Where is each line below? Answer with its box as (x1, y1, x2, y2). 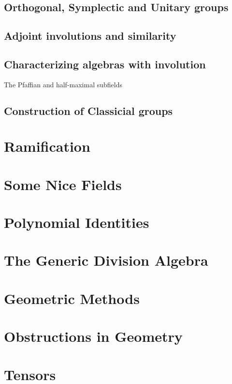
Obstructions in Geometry (4, 326, 183, 346)
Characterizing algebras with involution (4, 56, 206, 71)
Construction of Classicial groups (4, 103, 173, 118)
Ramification (4, 136, 90, 156)
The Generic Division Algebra (4, 250, 208, 270)
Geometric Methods (4, 288, 140, 308)
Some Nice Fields (4, 174, 122, 194)
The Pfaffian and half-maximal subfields (4, 79, 122, 89)
